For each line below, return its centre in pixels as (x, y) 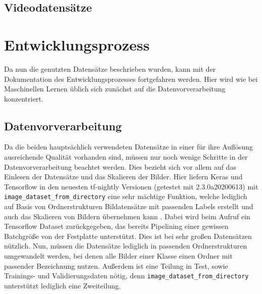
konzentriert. (24, 98)
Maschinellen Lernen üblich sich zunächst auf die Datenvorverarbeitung (115, 89)
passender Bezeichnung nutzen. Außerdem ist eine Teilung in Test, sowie (116, 265)
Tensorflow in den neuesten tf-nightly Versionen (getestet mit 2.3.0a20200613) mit (131, 186)
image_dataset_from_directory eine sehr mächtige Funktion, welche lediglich (126, 196)
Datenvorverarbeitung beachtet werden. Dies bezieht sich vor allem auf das (120, 166)
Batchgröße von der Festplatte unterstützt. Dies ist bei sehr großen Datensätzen (128, 236)
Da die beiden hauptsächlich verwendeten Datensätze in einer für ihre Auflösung (128, 147)
